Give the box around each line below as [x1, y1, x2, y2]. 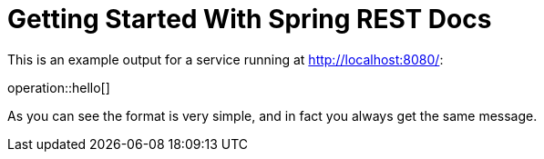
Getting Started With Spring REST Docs [7, 4, 492, 35]
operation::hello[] [7, 79, 110, 95]
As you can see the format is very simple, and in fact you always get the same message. [7, 107, 538, 124]
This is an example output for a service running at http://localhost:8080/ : [7, 51, 444, 67]
